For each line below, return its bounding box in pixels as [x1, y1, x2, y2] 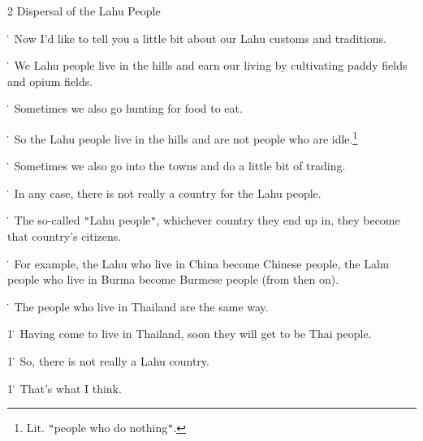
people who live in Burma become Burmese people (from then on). [7, 271, 339, 288]
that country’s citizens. [7, 228, 122, 245]
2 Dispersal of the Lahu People [7, 2, 161, 19]
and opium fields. [7, 72, 93, 89]
